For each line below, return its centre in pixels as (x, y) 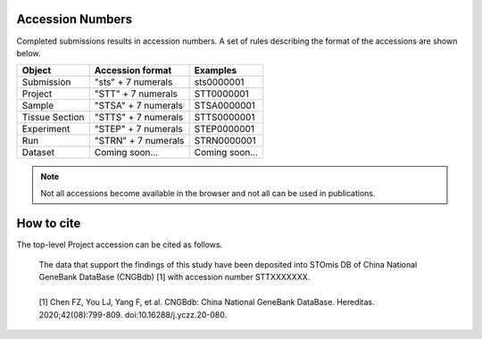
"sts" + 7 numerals (133, 82)
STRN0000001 (225, 141)
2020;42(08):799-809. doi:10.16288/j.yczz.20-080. (133, 314)
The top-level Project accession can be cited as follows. (120, 244)
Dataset (38, 153)
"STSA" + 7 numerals (138, 105)
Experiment (46, 129)
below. (29, 53)
